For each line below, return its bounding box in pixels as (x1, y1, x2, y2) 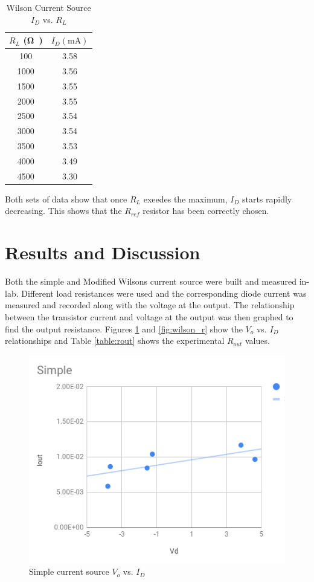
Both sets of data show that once (5, 192, 127, 205)
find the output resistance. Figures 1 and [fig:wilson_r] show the (5, 322, 243, 335)
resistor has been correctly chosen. (143, 204, 269, 217)
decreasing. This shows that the (5, 204, 122, 217)
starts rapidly (242, 192, 292, 205)
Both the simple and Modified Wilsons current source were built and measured (5, 275, 296, 288)
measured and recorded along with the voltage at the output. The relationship (5, 299, 295, 311)
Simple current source (29, 565, 109, 578)
